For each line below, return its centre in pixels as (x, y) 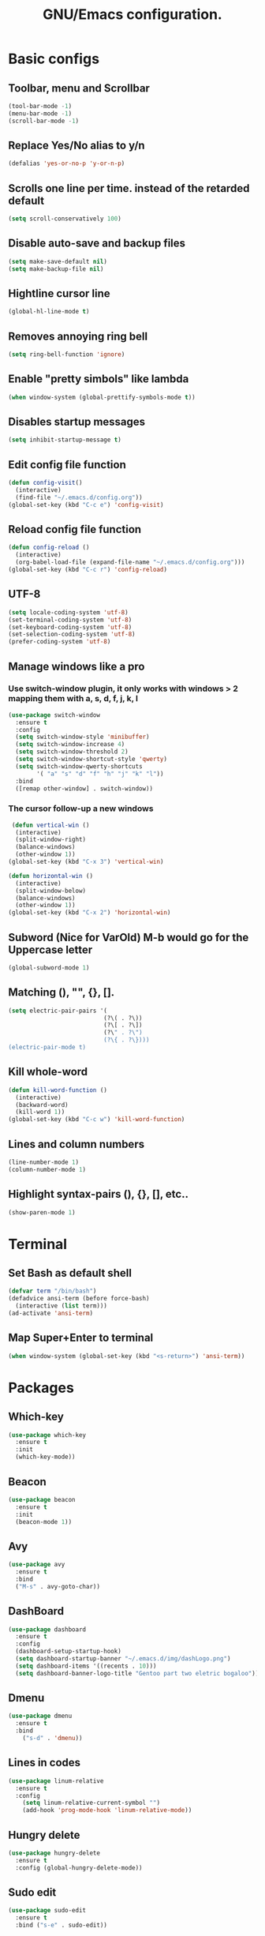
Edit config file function (67, 465)
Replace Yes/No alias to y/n (77, 146)
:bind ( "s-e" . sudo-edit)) (62, 1925)
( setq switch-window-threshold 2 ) (72, 752)
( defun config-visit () (45, 483)
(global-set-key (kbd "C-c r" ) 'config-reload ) (88, 570)
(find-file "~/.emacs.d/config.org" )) (79, 497)
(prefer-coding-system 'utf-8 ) (60, 642)
